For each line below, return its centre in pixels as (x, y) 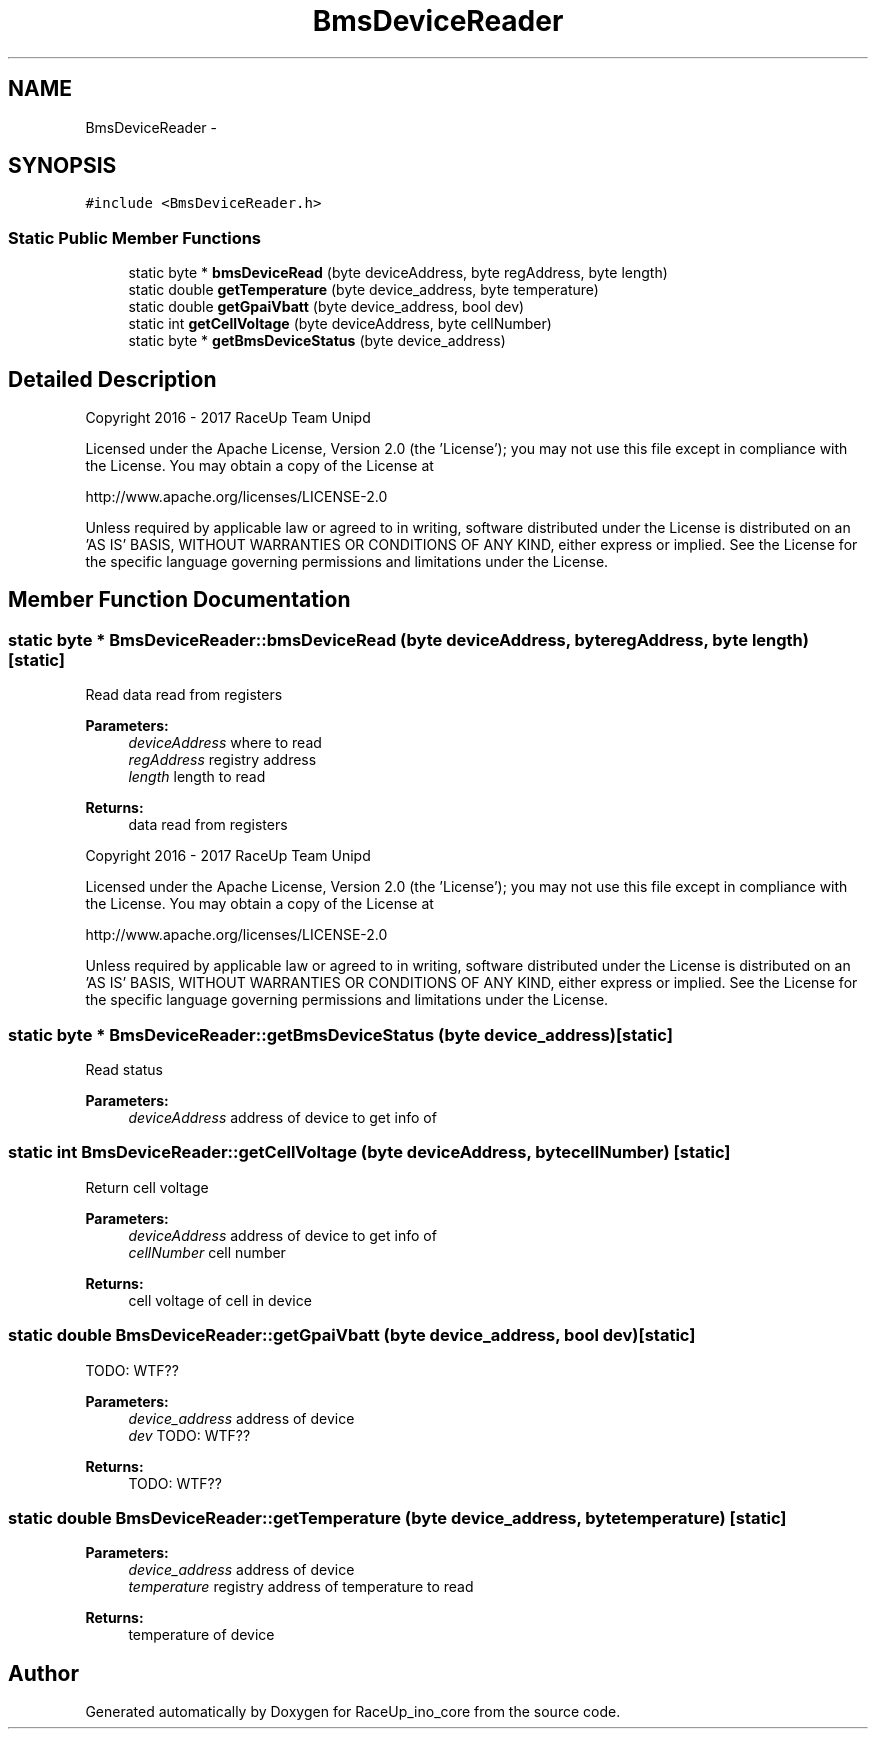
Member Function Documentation (179, 600)
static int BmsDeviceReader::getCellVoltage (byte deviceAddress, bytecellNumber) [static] (369, 1152)
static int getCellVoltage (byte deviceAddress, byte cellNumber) (340, 324)
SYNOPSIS (62, 166)
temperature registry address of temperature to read (301, 1587)
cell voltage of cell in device (220, 1300)
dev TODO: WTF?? (189, 1435)
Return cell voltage (147, 1187)
